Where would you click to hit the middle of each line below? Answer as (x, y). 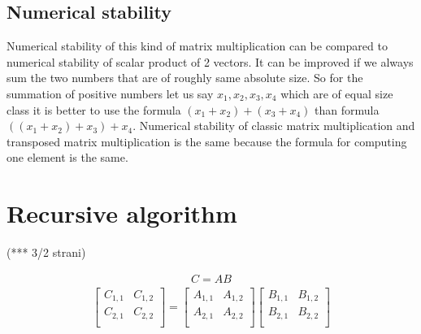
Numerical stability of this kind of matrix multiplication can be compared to (197, 46)
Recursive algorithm (122, 213)
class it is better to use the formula (94, 109)
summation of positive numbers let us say (110, 93)
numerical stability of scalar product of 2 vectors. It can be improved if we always (210, 61)
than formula (347, 109)
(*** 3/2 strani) (46, 252)
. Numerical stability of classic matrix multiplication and (274, 126)
